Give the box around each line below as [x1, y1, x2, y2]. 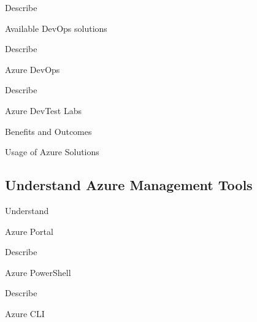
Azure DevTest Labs [5, 104, 82, 117]
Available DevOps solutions [5, 21, 107, 34]
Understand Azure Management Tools [5, 175, 253, 194]
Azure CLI [5, 307, 45, 320]
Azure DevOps [5, 63, 60, 75]
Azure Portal [5, 224, 53, 237]
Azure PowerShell [5, 266, 71, 278]
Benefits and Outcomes [5, 125, 92, 137]
